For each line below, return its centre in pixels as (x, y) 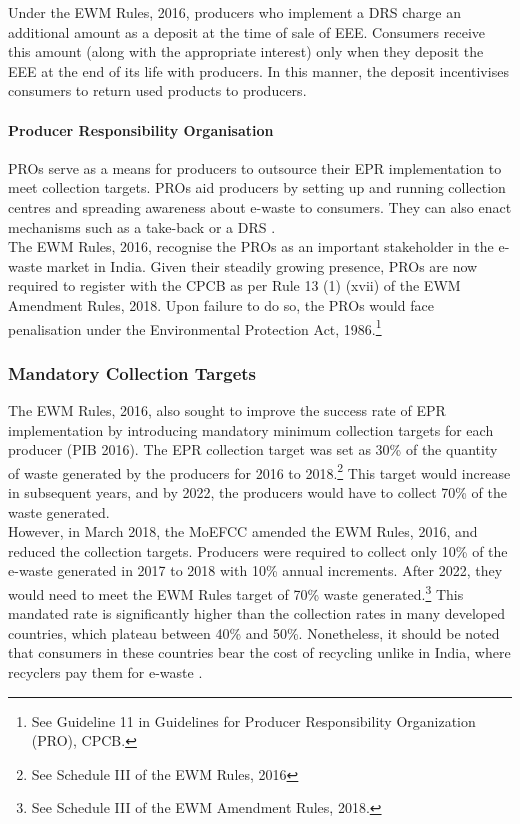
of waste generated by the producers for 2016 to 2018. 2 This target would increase (259, 471)
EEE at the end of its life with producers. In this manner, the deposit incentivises (258, 70)
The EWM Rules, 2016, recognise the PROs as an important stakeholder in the (251, 246)
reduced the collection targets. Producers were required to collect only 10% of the (258, 550)
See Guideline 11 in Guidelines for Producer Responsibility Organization (253, 720)
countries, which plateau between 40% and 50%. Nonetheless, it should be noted (254, 632)
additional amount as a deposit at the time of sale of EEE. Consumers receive (247, 31)
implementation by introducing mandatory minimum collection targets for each (251, 429)
